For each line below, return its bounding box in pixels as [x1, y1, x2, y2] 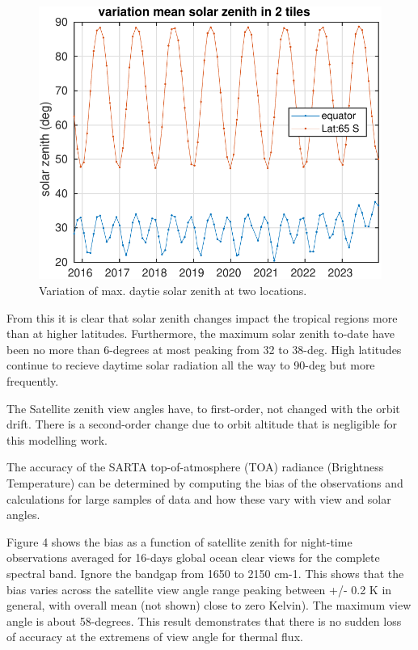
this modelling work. [6, 431, 108, 448]
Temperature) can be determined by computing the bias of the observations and [6, 474, 403, 491]
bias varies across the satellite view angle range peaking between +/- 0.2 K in [6, 580, 392, 597]
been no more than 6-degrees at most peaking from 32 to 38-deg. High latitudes [6, 340, 402, 357]
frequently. [6, 372, 59, 389]
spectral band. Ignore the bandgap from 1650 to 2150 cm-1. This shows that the [6, 564, 404, 581]
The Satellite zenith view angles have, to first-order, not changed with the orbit [6, 399, 400, 416]
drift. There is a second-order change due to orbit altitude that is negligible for [6, 416, 398, 433]
